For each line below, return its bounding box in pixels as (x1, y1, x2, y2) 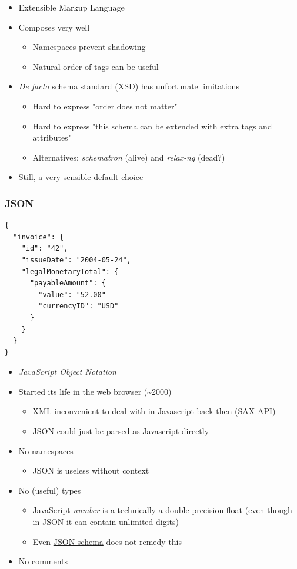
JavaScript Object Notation (18, 365, 116, 378)
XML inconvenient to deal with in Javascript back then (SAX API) (32, 405, 276, 417)
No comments (18, 555, 68, 567)
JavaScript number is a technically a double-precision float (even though (32, 504, 292, 516)
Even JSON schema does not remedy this (32, 535, 182, 547)
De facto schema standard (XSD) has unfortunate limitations (18, 80, 239, 92)
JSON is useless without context (32, 464, 149, 477)
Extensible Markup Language (18, 1, 125, 13)
